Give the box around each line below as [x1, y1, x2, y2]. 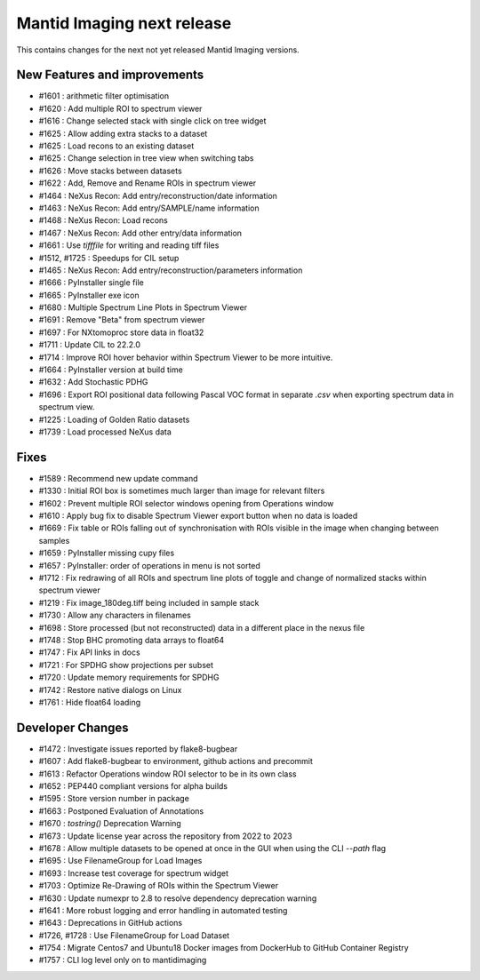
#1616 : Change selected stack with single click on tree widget [38, 116, 267, 126]
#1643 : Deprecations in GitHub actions [38, 918, 182, 928]
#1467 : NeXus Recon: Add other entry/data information [38, 227, 243, 238]
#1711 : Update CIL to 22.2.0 [38, 339, 141, 350]
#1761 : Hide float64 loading [38, 697, 141, 707]
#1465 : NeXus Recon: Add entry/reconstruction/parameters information [38, 265, 303, 275]
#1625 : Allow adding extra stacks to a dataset [38, 128, 208, 139]
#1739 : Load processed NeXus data [38, 426, 172, 437]
